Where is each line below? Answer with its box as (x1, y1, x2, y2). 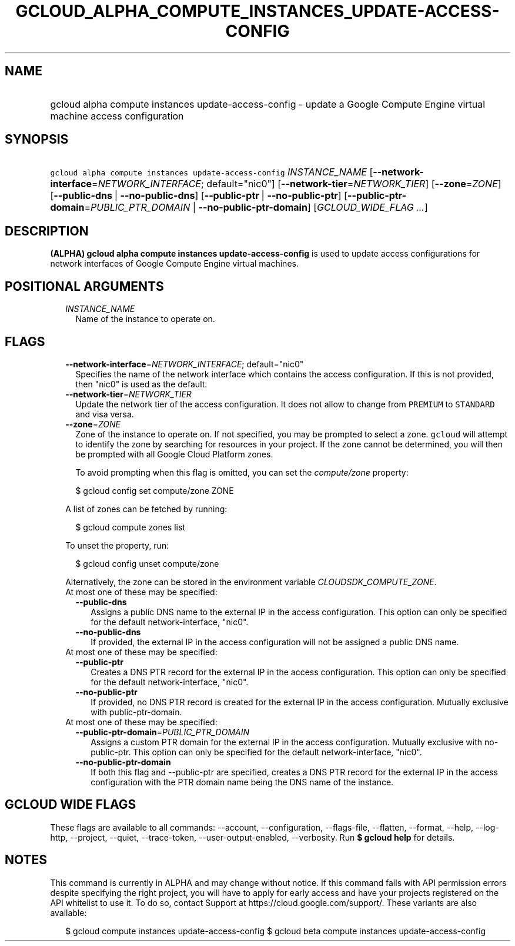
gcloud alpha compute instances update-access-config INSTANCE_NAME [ (50, 166, 373, 178)
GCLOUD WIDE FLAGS (5, 797, 136, 812)
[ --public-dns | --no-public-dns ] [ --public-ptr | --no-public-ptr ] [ (50, 190, 347, 202)
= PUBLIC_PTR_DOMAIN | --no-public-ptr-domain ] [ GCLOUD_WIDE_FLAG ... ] (84, 201, 428, 214)
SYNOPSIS (5, 132, 69, 147)
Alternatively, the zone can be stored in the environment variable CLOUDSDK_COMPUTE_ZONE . (65, 576, 437, 587)
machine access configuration (50, 109, 184, 122)
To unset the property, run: (65, 540, 169, 550)
